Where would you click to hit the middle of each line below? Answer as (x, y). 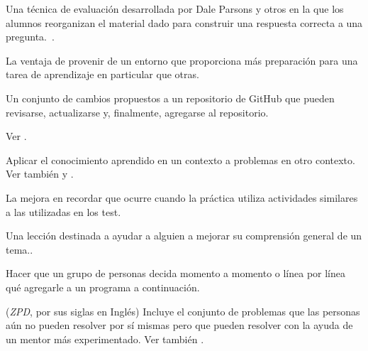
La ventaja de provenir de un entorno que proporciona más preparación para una (182, 60)
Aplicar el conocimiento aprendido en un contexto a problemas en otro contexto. (180, 160)
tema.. (19, 249)
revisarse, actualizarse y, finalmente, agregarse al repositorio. (137, 112)
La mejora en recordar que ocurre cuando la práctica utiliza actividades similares (182, 197)
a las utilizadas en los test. (63, 211)
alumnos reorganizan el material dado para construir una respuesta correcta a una (184, 22)
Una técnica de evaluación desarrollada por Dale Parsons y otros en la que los (175, 9)
